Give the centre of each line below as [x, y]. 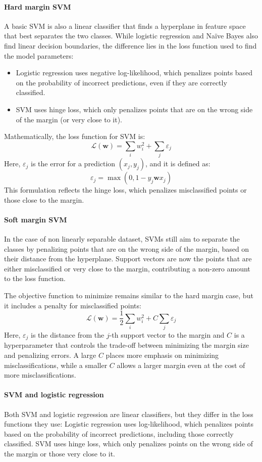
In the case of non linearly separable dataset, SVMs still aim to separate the [122, 239]
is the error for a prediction [73, 164]
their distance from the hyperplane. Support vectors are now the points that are [128, 259]
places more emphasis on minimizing [162, 355]
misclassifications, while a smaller [56, 365]
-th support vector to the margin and [167, 335]
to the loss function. [35, 278]
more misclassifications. [40, 375]
